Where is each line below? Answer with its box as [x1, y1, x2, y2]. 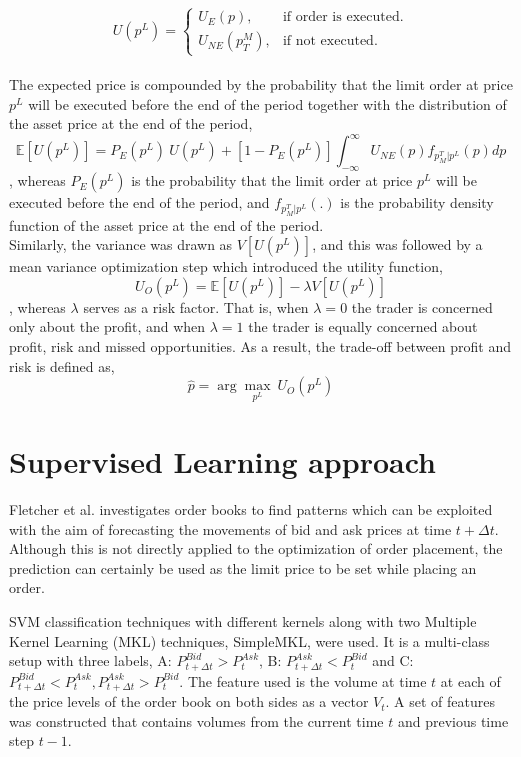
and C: [372, 650, 414, 671]
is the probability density [340, 192, 494, 213]
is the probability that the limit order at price [131, 170, 413, 191]
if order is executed [282, 10, 400, 25]
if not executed [282, 34, 374, 49]
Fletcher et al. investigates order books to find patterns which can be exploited [9, 499, 493, 520]
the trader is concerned [351, 296, 493, 317]
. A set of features [385, 691, 495, 712]
